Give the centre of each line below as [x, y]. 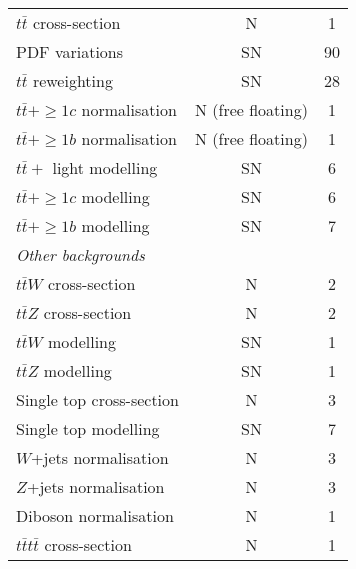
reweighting [72, 80]
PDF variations [70, 51]
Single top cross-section [97, 399]
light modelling [105, 167]
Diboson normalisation [95, 515]
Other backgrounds [80, 254]
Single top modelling [88, 428]
